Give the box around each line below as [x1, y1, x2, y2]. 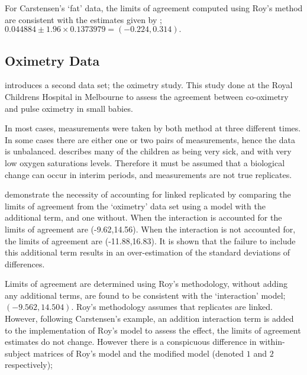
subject [5, 347, 31, 359]
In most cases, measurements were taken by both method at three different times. [5, 122, 301, 134]
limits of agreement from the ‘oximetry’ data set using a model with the [5, 199, 266, 212]
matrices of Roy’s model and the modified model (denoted [33, 347, 244, 359]
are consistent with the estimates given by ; [5, 13, 162, 25]
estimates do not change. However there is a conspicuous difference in [5, 335, 257, 348]
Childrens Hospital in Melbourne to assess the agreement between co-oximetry [5, 90, 289, 102]
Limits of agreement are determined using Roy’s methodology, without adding [5, 277, 287, 290]
